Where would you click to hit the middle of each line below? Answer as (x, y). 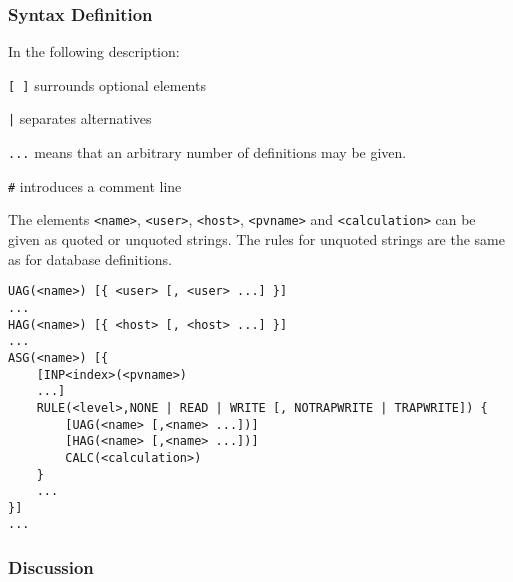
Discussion (51, 567)
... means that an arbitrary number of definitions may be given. (207, 152)
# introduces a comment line (95, 185)
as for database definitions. (90, 258)
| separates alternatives (80, 118)
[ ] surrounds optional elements (107, 84)
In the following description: (94, 51)
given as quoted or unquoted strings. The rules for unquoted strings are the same (256, 239)
